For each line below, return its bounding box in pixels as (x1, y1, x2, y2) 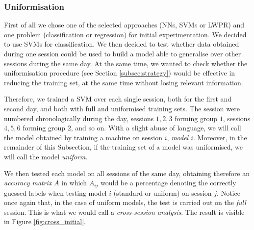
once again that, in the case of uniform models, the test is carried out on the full (4, 197, 246, 207)
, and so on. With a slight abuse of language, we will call (71, 123, 241, 133)
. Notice (217, 187, 240, 198)
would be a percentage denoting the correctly (101, 178, 236, 188)
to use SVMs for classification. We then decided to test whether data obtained (4, 39, 239, 49)
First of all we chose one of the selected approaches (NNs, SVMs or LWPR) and (4, 20, 245, 30)
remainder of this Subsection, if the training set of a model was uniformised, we (4, 142, 243, 152)
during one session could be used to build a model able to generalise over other (4, 49, 241, 58)
